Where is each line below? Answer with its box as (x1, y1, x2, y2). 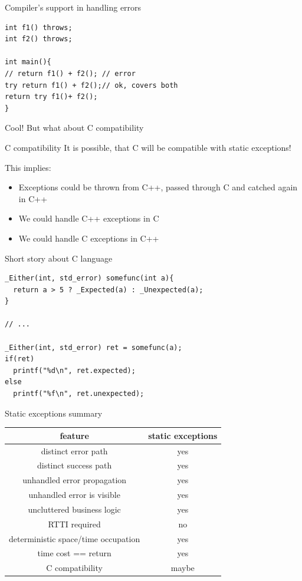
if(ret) (5, 355, 35, 364)
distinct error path (41, 444, 108, 457)
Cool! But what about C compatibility (5, 121, 144, 134)
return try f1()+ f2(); (5, 93, 98, 101)
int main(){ (5, 58, 51, 67)
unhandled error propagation (22, 474, 127, 486)
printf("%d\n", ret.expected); (13, 366, 136, 375)
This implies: (5, 161, 51, 173)
